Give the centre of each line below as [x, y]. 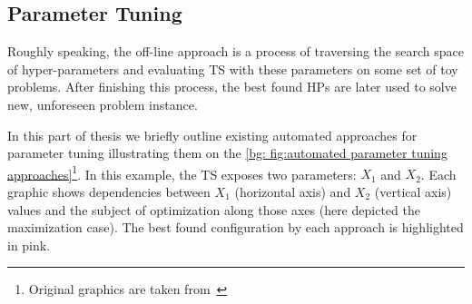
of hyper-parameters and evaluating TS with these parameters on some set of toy [233, 69]
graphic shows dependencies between [109, 192]
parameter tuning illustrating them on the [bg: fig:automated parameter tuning [227, 153]
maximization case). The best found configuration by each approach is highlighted [236, 227]
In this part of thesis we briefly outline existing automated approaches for [212, 135]
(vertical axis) [413, 192]
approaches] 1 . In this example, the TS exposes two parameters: [182, 172]
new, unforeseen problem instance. [103, 104]
